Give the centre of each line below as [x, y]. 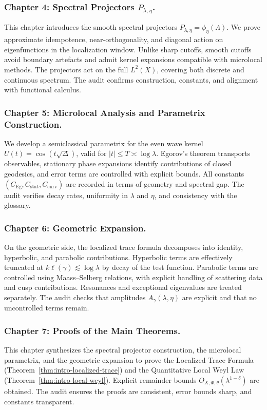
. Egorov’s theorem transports [203, 153]
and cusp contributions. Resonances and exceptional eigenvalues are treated [123, 287]
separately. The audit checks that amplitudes [75, 297]
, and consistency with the [196, 195]
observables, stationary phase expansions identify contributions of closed [118, 163]
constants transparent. [39, 401]
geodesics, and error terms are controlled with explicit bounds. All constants [124, 174]
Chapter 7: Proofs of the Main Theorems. [92, 330]
